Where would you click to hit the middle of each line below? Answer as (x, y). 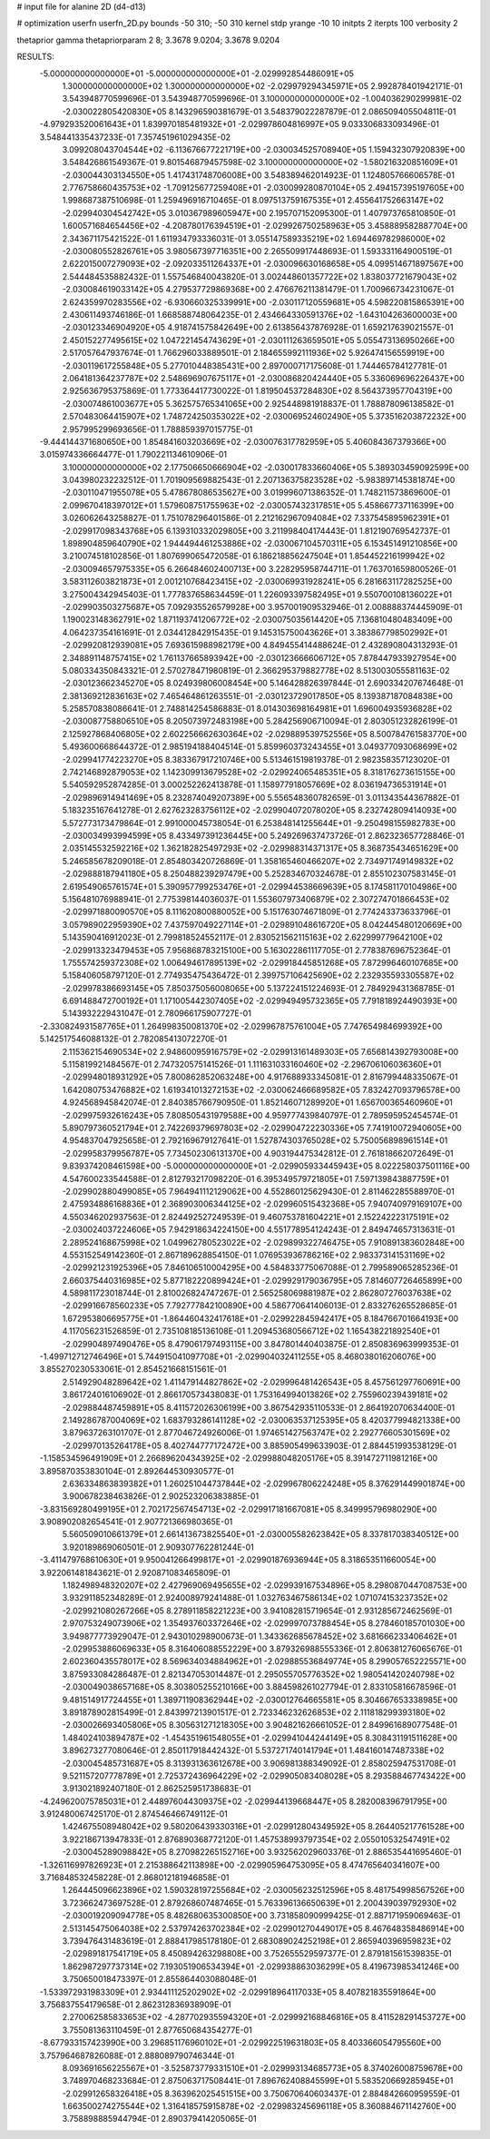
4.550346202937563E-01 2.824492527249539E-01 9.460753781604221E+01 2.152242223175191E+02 (255, 1217)
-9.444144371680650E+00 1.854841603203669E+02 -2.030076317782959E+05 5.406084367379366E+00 (243, 441)
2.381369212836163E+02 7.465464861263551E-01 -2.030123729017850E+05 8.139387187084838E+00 (258, 695)
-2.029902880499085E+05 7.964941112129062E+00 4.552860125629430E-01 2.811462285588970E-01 (259, 1191)
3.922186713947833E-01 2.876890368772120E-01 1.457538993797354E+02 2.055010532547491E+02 (256, 1839)
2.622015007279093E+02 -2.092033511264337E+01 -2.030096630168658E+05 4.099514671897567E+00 (263, 264)
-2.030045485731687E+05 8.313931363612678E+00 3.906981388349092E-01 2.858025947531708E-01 (259, 1763)
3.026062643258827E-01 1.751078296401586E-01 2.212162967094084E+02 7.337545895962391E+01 (255, 518)
